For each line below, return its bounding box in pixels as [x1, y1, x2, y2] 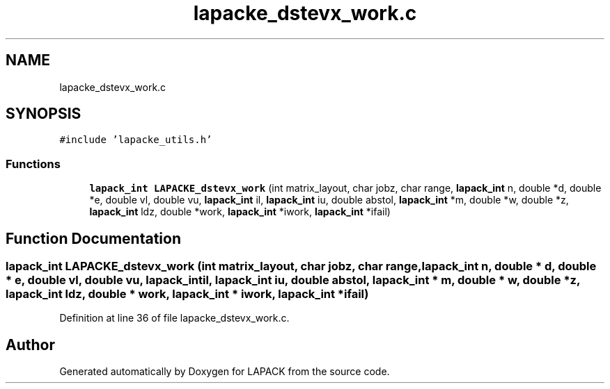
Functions [6, 156, 61, 171]
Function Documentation [6, 229, 181, 247]
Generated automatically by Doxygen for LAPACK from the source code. [59, 365, 390, 378]
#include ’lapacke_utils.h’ [59, 134, 212, 146]
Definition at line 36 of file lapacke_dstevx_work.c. [59, 312, 290, 324]
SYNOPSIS [6, 105, 81, 123]
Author [6, 336, 55, 354]
